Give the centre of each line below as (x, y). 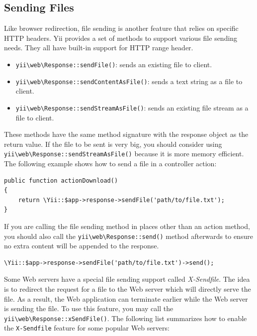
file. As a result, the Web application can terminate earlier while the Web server (126, 298)
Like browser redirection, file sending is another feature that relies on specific (121, 28)
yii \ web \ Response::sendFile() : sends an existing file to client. (114, 64)
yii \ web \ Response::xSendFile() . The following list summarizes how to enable (126, 318)
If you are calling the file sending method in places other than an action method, (127, 226)
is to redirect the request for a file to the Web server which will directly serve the (128, 288)
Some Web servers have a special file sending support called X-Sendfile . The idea (127, 279)
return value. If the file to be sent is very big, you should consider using (113, 144)
